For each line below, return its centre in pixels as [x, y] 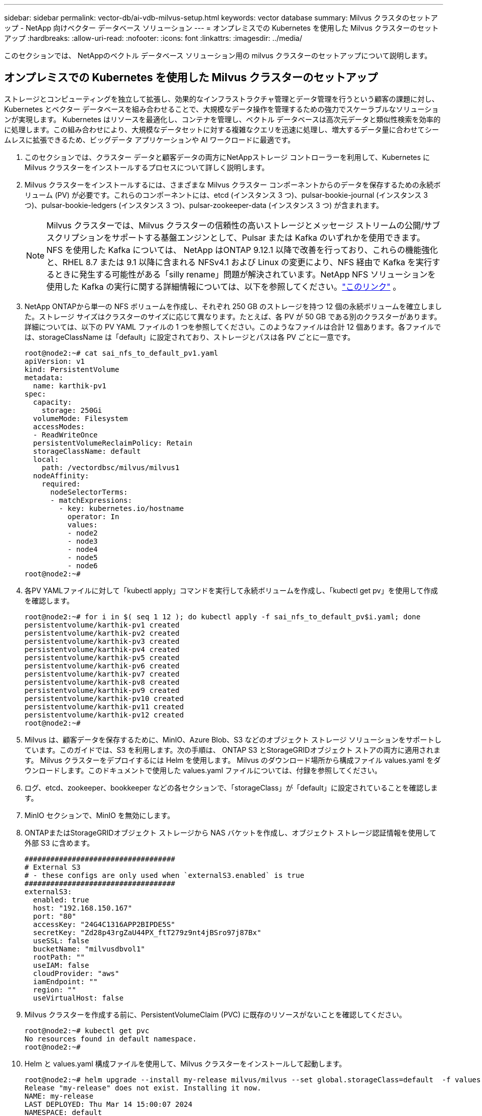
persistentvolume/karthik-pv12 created [104, 715]
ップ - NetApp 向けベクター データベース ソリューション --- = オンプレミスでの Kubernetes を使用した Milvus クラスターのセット [222, 28]
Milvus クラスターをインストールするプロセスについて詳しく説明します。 [147, 167]
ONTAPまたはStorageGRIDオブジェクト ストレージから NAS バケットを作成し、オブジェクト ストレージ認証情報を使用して [231, 832]
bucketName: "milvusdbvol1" [89, 949]
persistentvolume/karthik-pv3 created [102, 641]
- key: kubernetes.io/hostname [121, 508]
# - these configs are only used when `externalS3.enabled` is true [164, 875]
